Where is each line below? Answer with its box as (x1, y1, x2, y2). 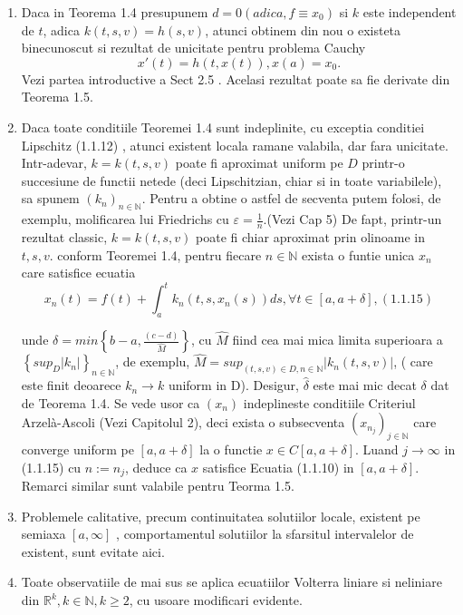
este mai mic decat (313, 376, 417, 395)
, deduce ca (124, 457, 188, 476)
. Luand (355, 440, 399, 459)
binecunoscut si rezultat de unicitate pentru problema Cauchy (21, 38, 366, 57)
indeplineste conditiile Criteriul (243, 393, 416, 412)
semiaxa (21, 524, 66, 543)
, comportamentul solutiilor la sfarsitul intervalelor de (116, 524, 414, 543)
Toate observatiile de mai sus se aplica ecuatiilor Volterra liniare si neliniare (21, 572, 442, 591)
